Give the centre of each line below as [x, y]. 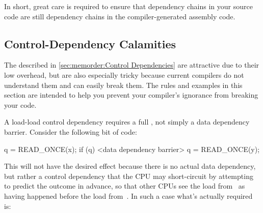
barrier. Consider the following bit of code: [71, 131]
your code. [20, 104]
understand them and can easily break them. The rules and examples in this [123, 85]
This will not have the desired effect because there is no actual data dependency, [130, 166]
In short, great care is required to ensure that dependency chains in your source [128, 6]
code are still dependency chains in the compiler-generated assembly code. [120, 16]
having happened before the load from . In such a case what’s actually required [128, 195]
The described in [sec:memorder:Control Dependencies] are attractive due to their [132, 65]
